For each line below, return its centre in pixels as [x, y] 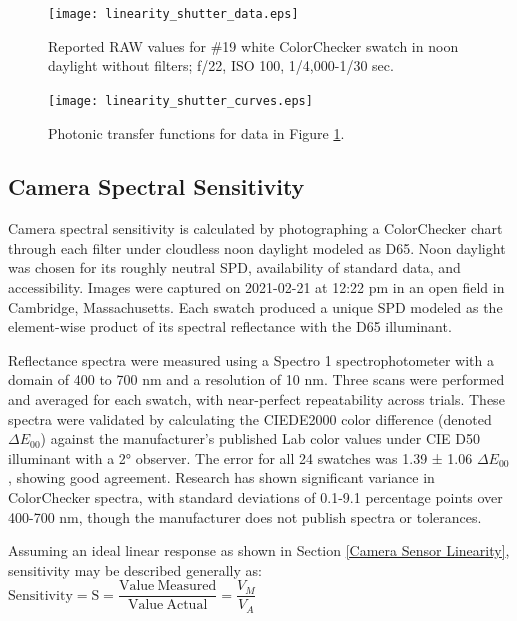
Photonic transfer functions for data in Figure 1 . [196, 132]
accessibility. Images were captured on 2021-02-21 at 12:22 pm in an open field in [256, 287]
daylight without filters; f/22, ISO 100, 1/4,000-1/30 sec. [221, 65]
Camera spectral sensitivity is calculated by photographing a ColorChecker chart [255, 228]
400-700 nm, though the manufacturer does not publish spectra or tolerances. [245, 516]
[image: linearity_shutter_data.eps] [173, 14]
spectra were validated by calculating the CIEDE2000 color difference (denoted [250, 418]
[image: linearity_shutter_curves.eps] [180, 100]
